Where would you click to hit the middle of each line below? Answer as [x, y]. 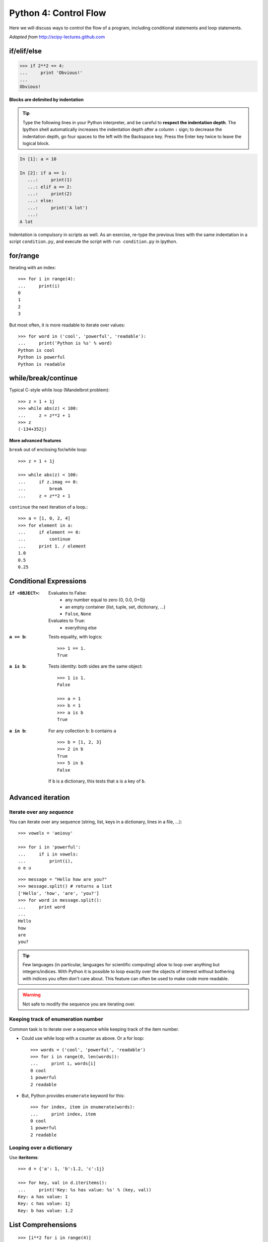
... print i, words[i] [63, 1064]
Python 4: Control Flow [58, 13]
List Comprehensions [43, 1225]
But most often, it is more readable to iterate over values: [67, 325]
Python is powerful [42, 357]
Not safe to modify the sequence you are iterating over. [79, 1004]
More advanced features [35, 440]
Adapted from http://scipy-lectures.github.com [57, 37]
